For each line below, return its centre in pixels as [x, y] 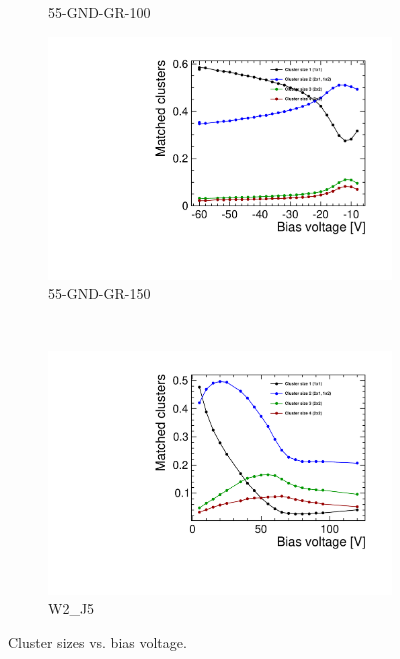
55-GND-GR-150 [99, 293]
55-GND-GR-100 [99, 12]
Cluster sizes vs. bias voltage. [97, 641]
